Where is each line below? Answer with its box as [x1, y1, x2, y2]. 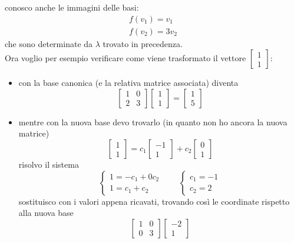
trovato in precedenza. [103, 37, 183, 49]
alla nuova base [18, 207, 74, 219]
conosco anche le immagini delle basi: [5, 1, 139, 13]
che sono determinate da [5, 37, 93, 49]
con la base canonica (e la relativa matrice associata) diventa [18, 76, 239, 89]
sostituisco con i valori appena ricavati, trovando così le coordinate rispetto [18, 195, 290, 207]
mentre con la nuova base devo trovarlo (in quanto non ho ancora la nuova [18, 115, 288, 128]
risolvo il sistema [18, 158, 79, 171]
